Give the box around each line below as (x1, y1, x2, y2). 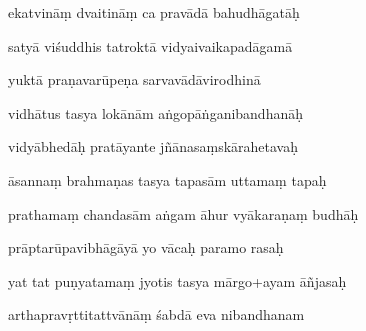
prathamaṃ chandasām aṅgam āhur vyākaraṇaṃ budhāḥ (8, 203, 359, 224)
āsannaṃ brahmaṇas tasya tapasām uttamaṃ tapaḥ (8, 169, 327, 190)
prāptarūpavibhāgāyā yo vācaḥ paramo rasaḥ (8, 237, 284, 258)
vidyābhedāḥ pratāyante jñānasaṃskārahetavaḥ (8, 136, 298, 157)
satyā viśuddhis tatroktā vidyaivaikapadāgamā (8, 35, 293, 56)
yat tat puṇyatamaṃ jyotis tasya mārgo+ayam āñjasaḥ (8, 270, 347, 291)
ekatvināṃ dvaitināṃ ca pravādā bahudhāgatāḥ (8, 2, 300, 22)
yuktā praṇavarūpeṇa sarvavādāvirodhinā (8, 69, 261, 90)
